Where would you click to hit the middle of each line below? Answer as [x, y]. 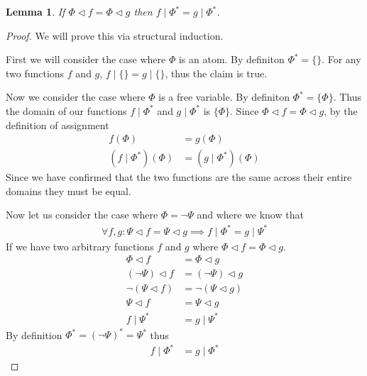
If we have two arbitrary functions [80, 246]
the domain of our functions [66, 110]
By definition [34, 334]
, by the [341, 110]
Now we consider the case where [76, 97]
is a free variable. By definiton [224, 97]
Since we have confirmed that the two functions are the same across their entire [179, 177]
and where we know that [250, 215]
